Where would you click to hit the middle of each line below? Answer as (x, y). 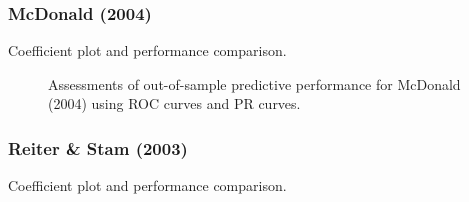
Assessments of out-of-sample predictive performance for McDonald (254, 83)
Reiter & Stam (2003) (98, 147)
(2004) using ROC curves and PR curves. (174, 103)
